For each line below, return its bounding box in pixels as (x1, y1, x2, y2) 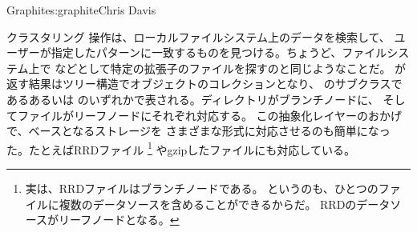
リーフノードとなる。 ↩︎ (59, 211, 180, 228)
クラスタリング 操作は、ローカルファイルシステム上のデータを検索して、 (6, 28, 391, 45)
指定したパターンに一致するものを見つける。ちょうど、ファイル (51, 44, 387, 61)
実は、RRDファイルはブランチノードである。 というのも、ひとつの (25, 180, 379, 196)
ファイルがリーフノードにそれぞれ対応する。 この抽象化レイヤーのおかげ (17, 106, 403, 123)
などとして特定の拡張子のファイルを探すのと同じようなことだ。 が (55, 59, 407, 76)
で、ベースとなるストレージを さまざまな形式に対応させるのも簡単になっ (6, 122, 391, 139)
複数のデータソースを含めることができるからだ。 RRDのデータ (59, 195, 391, 212)
